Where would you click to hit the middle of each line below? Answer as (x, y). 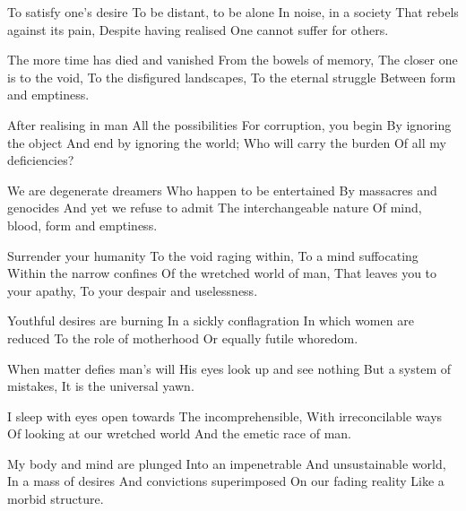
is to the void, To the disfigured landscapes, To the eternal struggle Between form (232, 77)
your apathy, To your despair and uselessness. (133, 290)
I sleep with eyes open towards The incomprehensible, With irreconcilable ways (225, 416)
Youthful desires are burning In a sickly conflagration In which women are (211, 320)
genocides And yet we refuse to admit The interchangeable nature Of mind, (215, 208)
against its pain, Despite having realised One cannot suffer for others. (198, 29)
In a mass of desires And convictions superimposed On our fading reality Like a (226, 481)
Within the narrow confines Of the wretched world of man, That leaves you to (222, 273)
